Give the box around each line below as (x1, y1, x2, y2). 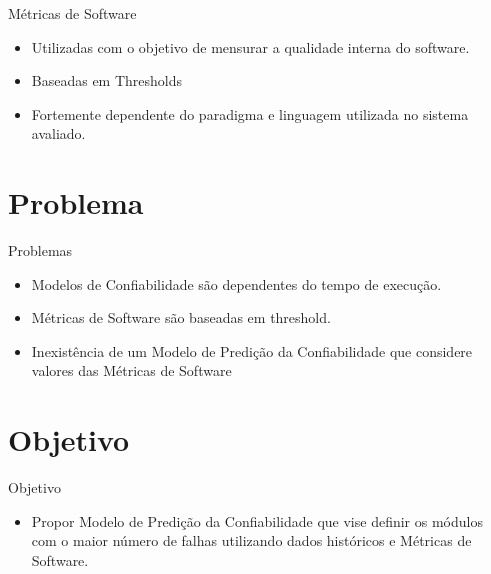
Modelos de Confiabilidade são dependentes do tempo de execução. (31, 273, 442, 294)
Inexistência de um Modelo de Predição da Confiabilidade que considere (31, 340, 473, 361)
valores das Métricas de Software (31, 360, 232, 381)
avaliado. (31, 123, 86, 144)
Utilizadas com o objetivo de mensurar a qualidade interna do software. (31, 36, 470, 57)
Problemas (8, 240, 73, 261)
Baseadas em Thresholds (31, 70, 183, 91)
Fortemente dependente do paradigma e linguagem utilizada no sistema (31, 103, 469, 124)
